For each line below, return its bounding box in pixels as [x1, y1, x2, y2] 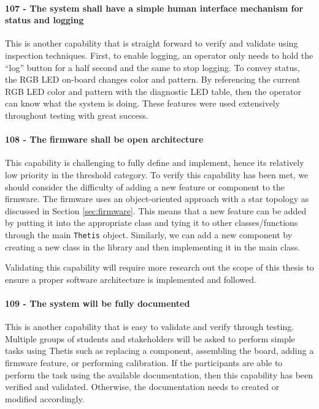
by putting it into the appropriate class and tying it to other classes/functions [5, 216, 298, 229]
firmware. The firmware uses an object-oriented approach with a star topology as [5, 192, 309, 205]
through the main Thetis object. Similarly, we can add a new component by [5, 228, 293, 241]
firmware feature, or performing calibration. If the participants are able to [5, 356, 283, 369]
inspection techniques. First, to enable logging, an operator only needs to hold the [5, 48, 313, 61]
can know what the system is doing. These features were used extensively [5, 97, 280, 110]
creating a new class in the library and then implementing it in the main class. [5, 240, 301, 253]
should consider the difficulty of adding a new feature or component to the [5, 180, 285, 193]
